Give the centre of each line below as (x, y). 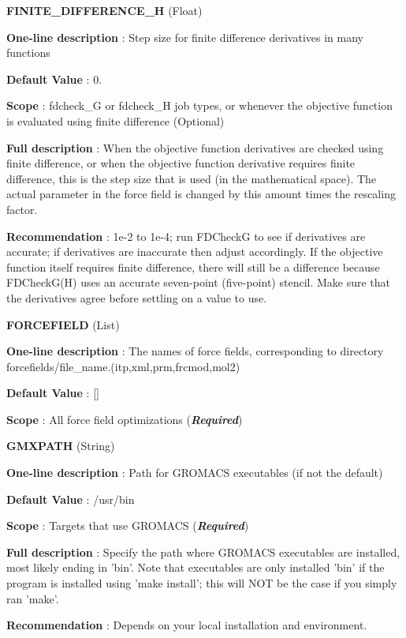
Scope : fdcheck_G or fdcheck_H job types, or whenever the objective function (199, 105)
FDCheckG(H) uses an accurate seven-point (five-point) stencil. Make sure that (199, 282)
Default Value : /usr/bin (71, 499)
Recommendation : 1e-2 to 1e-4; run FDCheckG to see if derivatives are (186, 236)
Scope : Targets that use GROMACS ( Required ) (128, 525)
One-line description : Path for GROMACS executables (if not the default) (195, 473)
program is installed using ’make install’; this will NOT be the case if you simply (202, 583)
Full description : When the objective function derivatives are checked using (195, 147)
